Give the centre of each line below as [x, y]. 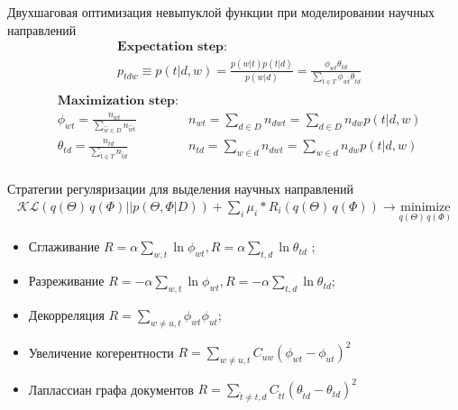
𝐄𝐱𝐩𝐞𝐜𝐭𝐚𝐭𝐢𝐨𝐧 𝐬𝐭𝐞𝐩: [172, 47]
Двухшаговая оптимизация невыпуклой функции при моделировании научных [221, 12]
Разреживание [66, 281]
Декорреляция [66, 314]
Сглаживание [64, 246]
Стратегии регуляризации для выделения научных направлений [180, 189]
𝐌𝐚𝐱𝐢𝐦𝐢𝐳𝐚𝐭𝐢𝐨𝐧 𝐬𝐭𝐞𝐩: [118, 100]
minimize [426, 208]
